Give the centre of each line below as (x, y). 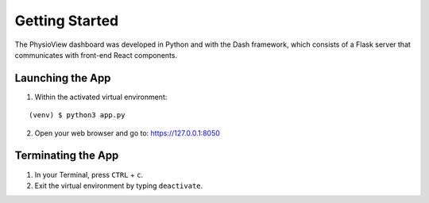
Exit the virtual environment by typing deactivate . (119, 186)
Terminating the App (67, 156)
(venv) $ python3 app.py (77, 115)
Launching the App (63, 78)
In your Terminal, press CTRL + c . (89, 174)
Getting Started (67, 21)
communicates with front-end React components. (96, 55)
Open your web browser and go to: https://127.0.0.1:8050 (127, 133)
